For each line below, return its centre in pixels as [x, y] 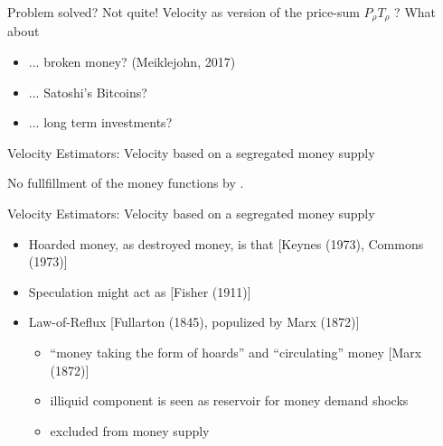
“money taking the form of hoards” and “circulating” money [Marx [236, 352]
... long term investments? [100, 122]
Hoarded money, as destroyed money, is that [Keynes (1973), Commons [226, 243]
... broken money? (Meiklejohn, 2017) [132, 62]
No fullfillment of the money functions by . [126, 183]
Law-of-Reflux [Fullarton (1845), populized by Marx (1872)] [194, 322]
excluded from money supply [130, 430]
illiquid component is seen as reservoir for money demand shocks [229, 400]
